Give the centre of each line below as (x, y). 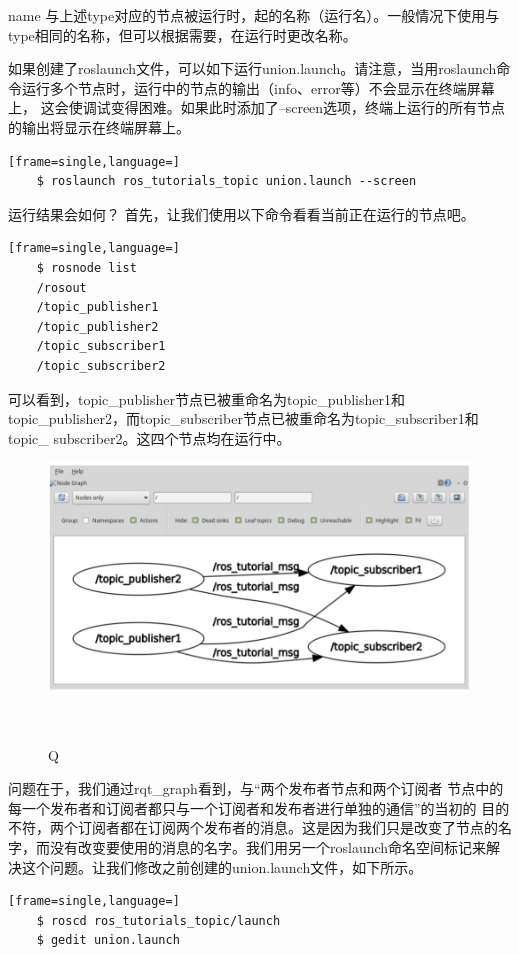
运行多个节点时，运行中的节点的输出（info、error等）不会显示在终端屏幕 (258, 87)
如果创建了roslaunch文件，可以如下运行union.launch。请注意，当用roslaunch (252, 68)
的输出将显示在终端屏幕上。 (99, 126)
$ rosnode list (86, 267)
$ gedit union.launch (108, 940)
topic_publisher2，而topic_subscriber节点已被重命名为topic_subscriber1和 (243, 418)
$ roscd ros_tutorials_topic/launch (158, 920)
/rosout (61, 287)
